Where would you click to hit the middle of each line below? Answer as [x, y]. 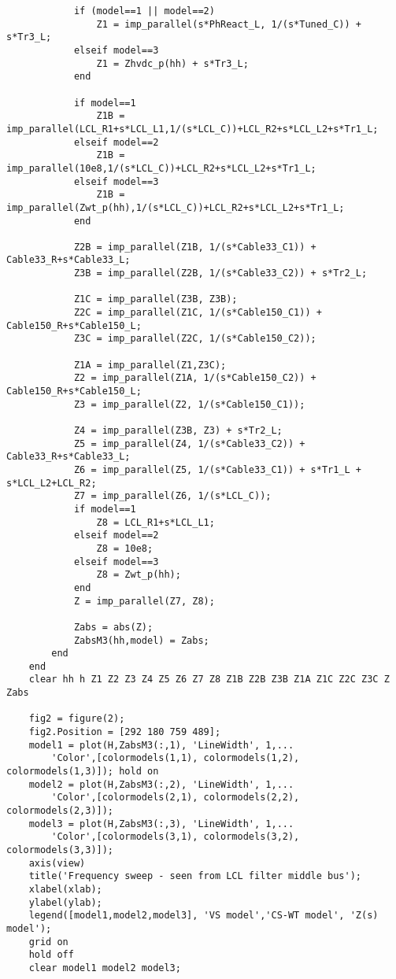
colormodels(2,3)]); [60, 811]
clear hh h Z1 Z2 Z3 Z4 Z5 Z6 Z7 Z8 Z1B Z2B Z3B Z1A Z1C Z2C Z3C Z [209, 680]
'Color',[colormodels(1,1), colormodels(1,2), [176, 758]
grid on [48, 942]
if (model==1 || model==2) [144, 11]
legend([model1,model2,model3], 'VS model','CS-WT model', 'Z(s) [204, 916]
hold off [51, 955]
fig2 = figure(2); [77, 719]
